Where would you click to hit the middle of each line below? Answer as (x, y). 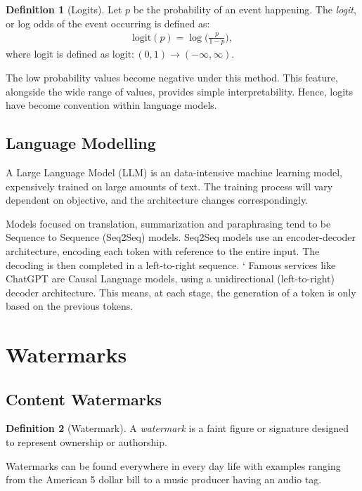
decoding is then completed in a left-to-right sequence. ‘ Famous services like (171, 264)
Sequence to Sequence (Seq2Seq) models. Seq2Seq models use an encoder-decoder (181, 237)
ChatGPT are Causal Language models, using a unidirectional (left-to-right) (170, 279)
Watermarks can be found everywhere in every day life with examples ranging (173, 465)
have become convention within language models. (111, 105)
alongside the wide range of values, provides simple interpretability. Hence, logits (180, 91)
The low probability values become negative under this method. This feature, (172, 77)
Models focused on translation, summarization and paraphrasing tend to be (168, 223)
